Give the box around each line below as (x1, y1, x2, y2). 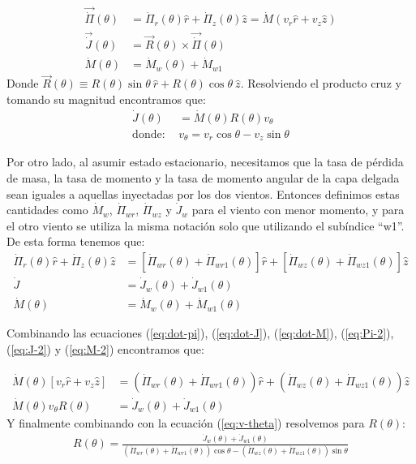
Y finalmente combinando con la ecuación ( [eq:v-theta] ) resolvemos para (6, 414, 365, 431)
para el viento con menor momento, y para (191, 201, 405, 218)
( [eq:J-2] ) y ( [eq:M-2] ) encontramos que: (6, 341, 204, 358)
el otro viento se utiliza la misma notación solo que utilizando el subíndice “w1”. (6, 217, 405, 234)
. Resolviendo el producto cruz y (240, 75, 401, 92)
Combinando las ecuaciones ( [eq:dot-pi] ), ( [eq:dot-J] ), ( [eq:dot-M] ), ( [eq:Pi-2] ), (6, 324, 394, 342)
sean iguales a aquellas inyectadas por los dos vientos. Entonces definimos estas (6, 185, 400, 202)
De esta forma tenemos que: (6, 233, 145, 250)
